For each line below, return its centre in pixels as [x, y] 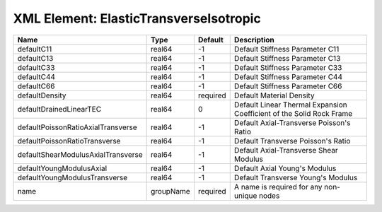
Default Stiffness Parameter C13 [287, 58]
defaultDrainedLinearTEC [59, 109]
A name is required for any [278, 187]
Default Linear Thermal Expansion [290, 105]
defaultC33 [36, 67]
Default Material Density [274, 95]
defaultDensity [42, 95]
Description [254, 40]
